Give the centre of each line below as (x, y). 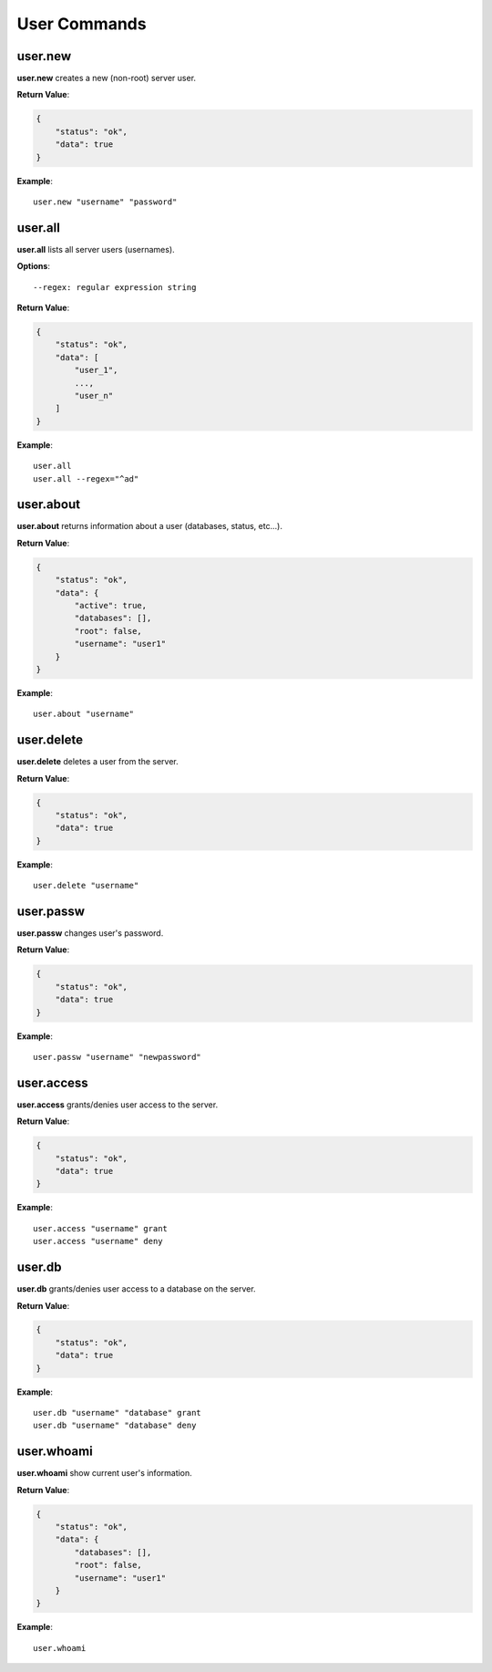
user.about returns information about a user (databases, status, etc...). (149, 526)
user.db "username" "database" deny (115, 1426)
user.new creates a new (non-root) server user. (106, 78)
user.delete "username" (86, 886)
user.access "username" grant (101, 1228)
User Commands (82, 24)
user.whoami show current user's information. (105, 1473)
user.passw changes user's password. (90, 933)
